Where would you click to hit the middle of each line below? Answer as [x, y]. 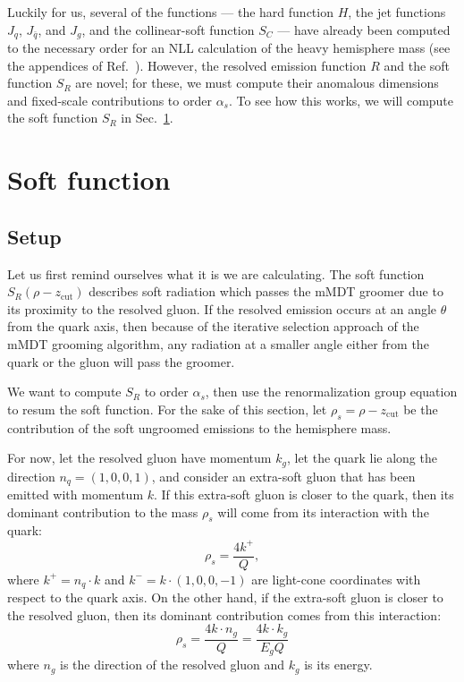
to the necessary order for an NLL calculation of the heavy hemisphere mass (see [229, 48]
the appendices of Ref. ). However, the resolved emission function [187, 65]
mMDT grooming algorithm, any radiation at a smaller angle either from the [218, 343]
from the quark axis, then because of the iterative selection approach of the [213, 326]
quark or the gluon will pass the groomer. [121, 361]
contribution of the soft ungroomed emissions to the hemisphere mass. [199, 427]
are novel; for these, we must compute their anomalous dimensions [257, 83]
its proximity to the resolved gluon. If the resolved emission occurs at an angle [222, 308]
